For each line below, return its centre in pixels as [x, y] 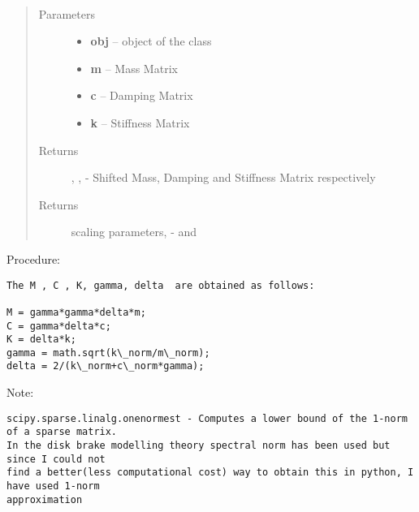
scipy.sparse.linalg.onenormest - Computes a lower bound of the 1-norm [207, 418]
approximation [45, 499]
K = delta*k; [41, 340]
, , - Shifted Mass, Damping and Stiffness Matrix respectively [223, 177]
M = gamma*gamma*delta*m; [76, 312]
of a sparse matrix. [62, 432]
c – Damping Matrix [142, 95]
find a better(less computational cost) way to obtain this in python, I [210, 473]
